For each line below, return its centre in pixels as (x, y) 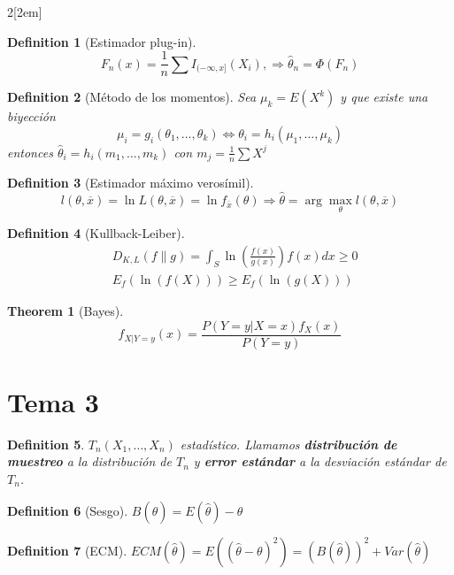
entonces (30, 152)
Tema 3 (53, 401)
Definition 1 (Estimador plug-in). (102, 41)
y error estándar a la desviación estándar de (320, 461)
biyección (31, 116)
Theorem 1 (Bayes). (65, 310)
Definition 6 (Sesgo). (68, 510)
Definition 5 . (46, 444)
